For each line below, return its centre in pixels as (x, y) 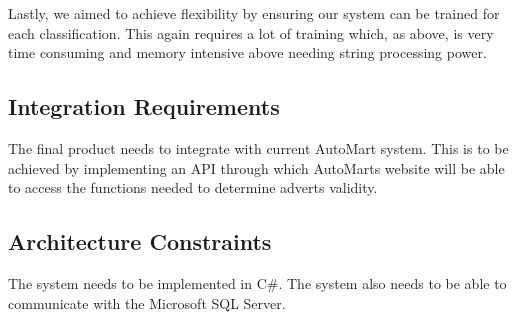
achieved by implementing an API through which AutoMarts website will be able (256, 167)
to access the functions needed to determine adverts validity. (193, 187)
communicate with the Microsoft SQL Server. (147, 302)
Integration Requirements (144, 106)
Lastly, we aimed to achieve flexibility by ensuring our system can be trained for (254, 13)
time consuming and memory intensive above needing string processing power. (247, 52)
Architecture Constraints (140, 241)
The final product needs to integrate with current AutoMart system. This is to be (258, 147)
